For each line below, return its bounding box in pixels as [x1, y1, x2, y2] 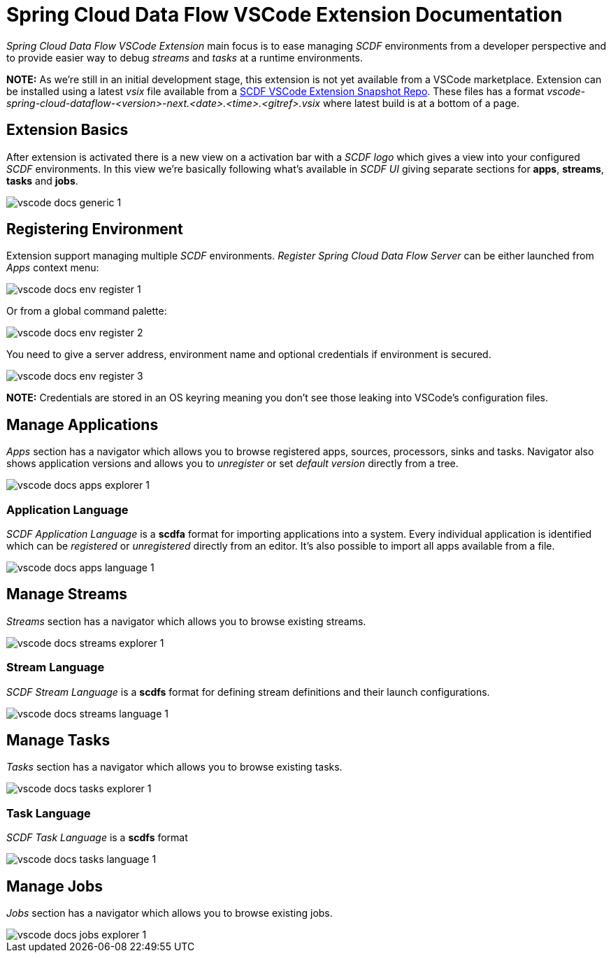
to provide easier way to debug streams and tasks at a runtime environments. [6, 51, 364, 64]
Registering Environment [6, 220, 183, 238]
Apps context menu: [6, 262, 99, 274]
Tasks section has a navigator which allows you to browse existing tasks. [6, 761, 343, 773]
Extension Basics [6, 121, 129, 139]
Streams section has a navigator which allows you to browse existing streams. [6, 615, 366, 627]
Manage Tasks [6, 731, 110, 750]
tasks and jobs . [6, 174, 78, 187]
